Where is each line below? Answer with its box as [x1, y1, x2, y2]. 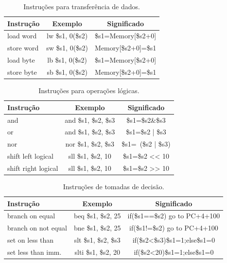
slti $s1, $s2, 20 [74, 247, 121, 257]
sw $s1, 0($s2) [46, 43, 88, 53]
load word [7, 31, 37, 41]
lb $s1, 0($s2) [47, 55, 87, 65]
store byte [7, 66, 37, 77]
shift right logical [7, 163, 58, 173]
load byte [7, 55, 35, 65]
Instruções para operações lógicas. [38, 85, 140, 96]
